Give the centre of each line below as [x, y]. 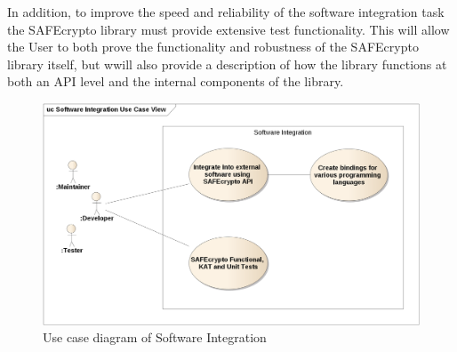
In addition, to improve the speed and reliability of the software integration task [226, 12]
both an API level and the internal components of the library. [176, 81]
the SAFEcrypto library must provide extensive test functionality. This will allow [228, 29]
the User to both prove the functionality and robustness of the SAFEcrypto [213, 47]
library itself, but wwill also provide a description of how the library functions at [227, 64]
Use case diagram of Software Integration [155, 337]
